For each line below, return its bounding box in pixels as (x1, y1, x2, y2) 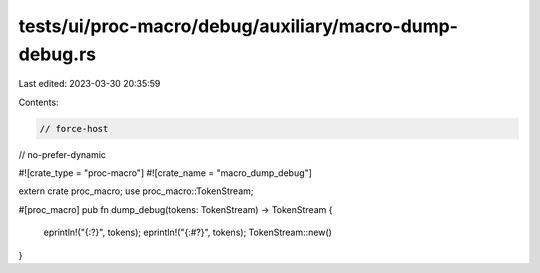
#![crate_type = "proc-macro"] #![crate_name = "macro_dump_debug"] (18, 167, 312, 179)
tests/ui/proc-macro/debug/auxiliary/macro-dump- (18, 15, 459, 37)
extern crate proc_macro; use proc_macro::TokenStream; (18, 185, 254, 197)
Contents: (18, 96, 59, 108)
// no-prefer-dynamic (18, 148, 107, 160)
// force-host (39, 123, 109, 134)
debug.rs (18, 43, 97, 65)
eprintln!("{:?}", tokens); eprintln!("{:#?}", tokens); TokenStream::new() (43, 226, 332, 239)
